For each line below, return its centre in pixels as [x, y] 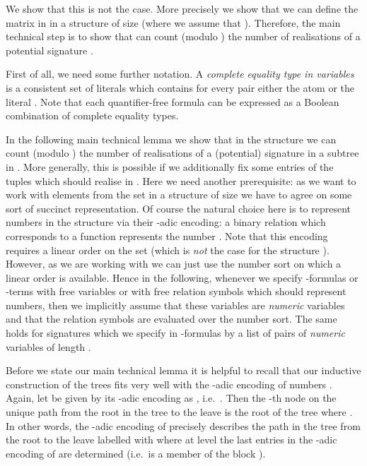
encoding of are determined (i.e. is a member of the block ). [136, 453]
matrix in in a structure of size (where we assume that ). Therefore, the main [173, 22]
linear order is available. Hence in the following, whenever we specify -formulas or [182, 277]
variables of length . [48, 346]
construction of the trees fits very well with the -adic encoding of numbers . [169, 384]
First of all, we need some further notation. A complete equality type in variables [180, 74]
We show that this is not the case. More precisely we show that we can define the [182, 8]
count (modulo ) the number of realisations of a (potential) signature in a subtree [182, 153]
